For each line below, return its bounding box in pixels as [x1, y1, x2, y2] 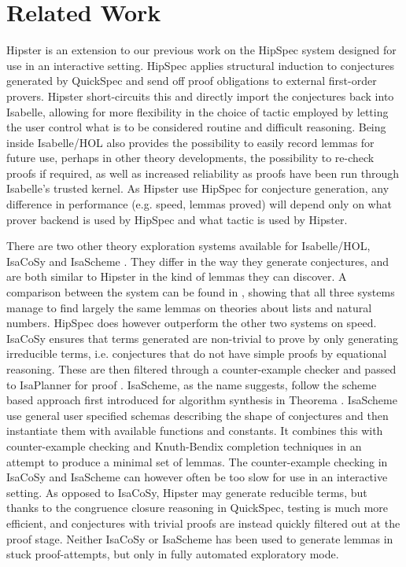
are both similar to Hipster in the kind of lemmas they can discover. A [6, 268, 347, 285]
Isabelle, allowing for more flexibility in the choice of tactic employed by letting [6, 103, 389, 120]
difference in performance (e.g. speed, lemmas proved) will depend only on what [6, 196, 392, 212]
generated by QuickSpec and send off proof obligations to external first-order [6, 72, 377, 89]
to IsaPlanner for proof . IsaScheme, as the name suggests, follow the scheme [6, 376, 377, 392]
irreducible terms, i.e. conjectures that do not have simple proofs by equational [6, 345, 387, 362]
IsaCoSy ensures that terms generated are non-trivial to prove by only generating [6, 330, 398, 346]
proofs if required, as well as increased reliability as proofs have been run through [6, 164, 399, 181]
